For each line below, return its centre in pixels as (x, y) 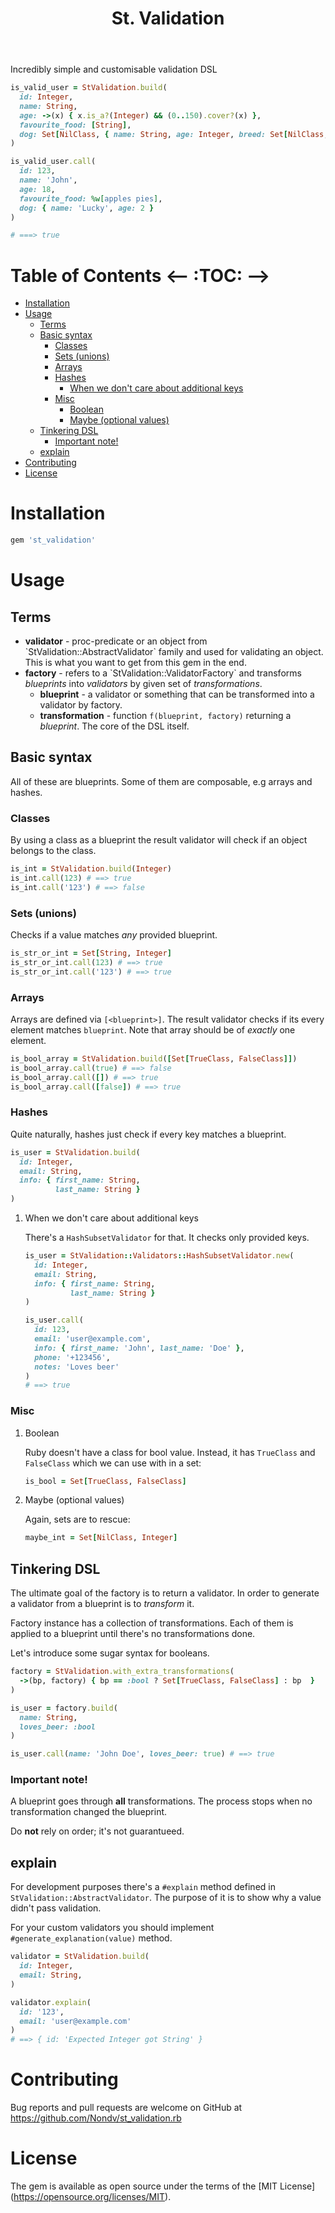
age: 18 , (37, 189)
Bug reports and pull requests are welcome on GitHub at (126, 2108)
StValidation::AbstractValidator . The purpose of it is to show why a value (166, 1898)
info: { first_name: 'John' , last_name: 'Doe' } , (139, 1348)
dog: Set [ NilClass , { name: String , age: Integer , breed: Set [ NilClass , (174, 134)
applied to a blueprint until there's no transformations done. (133, 1634)
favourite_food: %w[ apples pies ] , (91, 198)
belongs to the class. (53, 851)
